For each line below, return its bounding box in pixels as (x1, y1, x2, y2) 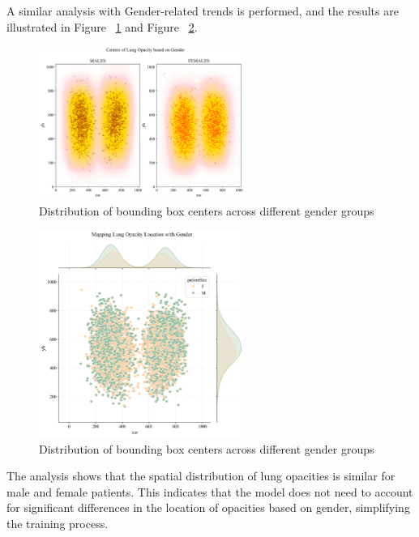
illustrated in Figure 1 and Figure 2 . (6, 18, 198, 35)
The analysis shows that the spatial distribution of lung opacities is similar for (6, 467, 395, 484)
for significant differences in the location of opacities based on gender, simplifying (6, 499, 410, 516)
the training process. (6, 515, 109, 532)
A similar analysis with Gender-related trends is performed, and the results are (6, 2, 399, 19)
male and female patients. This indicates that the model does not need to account (6, 483, 413, 500)
